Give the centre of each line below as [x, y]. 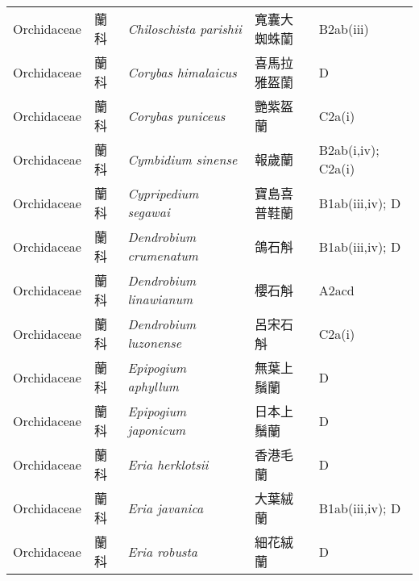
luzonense [155, 343]
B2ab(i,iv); [349, 150]
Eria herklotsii [168, 464]
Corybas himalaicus [182, 72]
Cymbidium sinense [183, 159]
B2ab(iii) [344, 28]
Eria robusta [163, 551]
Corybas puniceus [176, 115]
